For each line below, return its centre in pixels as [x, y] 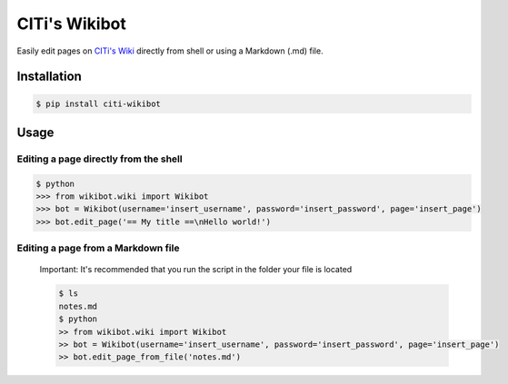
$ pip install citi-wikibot [98, 103]
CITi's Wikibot [71, 24]
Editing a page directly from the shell [100, 159]
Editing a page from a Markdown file [98, 248]
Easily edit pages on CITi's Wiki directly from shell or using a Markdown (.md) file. [170, 51]
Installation [49, 77]
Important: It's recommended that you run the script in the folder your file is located [196, 270]
